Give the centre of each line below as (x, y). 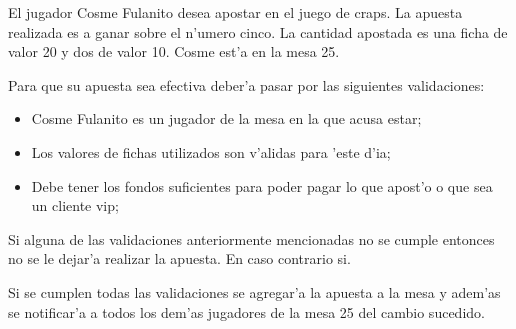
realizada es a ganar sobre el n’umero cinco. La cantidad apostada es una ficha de (258, 31)
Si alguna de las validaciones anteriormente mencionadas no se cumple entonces (251, 238)
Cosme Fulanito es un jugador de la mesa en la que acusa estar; (226, 118)
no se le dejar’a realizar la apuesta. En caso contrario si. (179, 258)
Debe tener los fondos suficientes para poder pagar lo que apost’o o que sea (262, 185)
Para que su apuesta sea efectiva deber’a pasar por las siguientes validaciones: (246, 84)
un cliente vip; (75, 205)
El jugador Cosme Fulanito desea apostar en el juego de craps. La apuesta (235, 12)
